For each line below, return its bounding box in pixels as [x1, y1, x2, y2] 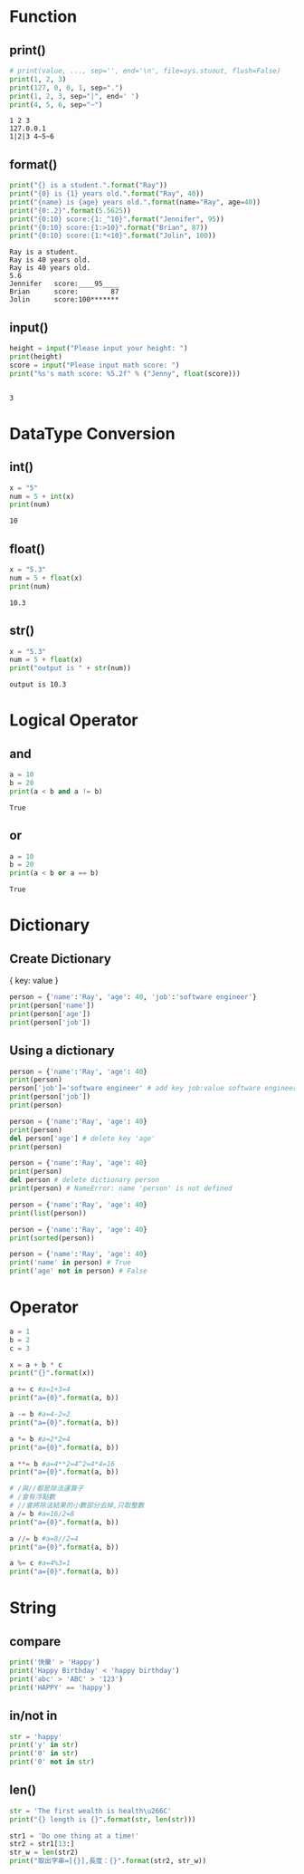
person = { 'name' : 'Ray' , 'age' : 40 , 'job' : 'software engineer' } [9, 993, 257, 1002]
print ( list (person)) [9, 1208, 88, 1217]
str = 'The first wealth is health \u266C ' [9, 1806, 172, 1815]
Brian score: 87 [9, 287, 119, 296]
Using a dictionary [9, 1043, 115, 1059]
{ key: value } [9, 975, 59, 986]
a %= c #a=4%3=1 [9, 1559, 71, 1568]
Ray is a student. [9, 247, 79, 257]
